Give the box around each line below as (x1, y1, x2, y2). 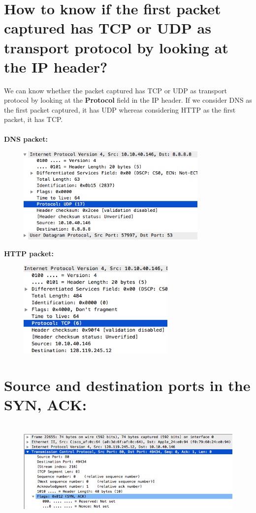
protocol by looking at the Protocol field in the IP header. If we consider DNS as (4, 95, 252, 105)
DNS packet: (4, 133, 48, 144)
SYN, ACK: (4, 395, 87, 415)
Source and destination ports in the (4, 375, 251, 395)
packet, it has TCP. (4, 114, 63, 124)
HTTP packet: (4, 248, 54, 258)
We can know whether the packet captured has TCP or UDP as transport (4, 85, 227, 95)
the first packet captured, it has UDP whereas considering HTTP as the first (4, 104, 236, 115)
